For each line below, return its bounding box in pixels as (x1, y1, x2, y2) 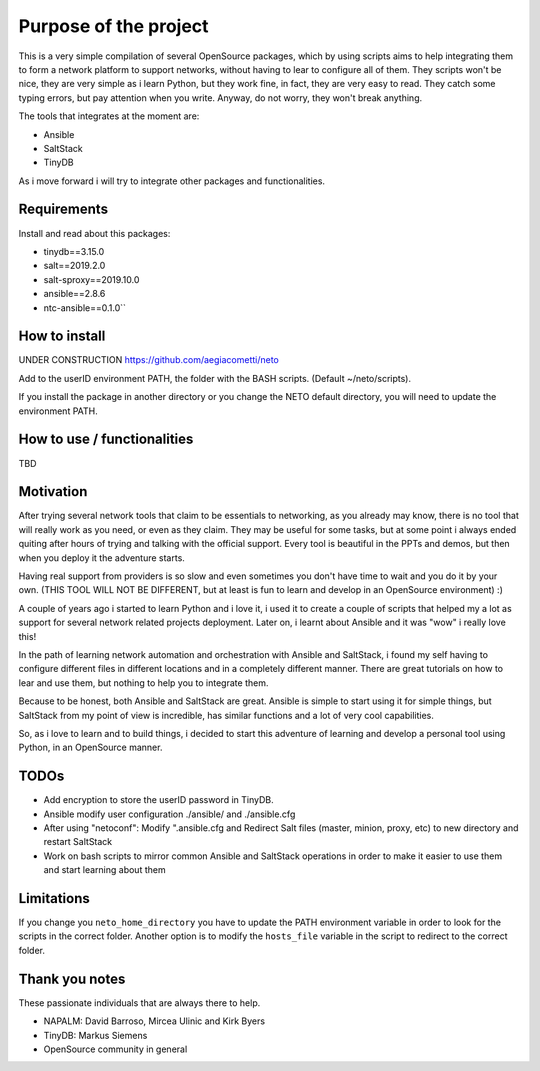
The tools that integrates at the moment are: (18, 110, 200, 122)
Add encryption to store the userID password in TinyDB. (43, 794, 274, 806)
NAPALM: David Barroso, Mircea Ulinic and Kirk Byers (43, 1015, 265, 1027)
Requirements (18, 201, 109, 218)
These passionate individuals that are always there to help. (18, 996, 261, 1009)
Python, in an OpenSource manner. (18, 741, 163, 754)
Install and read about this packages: (18, 227, 171, 239)
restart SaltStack (43, 836, 113, 848)
